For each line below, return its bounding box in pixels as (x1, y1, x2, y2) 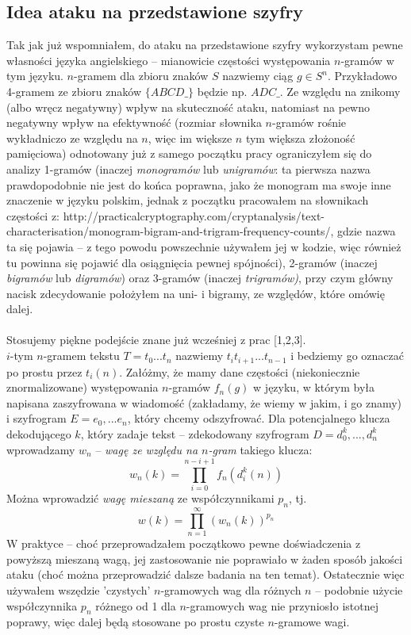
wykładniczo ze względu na (6, 129, 138, 146)
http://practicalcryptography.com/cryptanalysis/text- (63, 207, 325, 224)
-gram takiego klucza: (208, 441, 313, 457)
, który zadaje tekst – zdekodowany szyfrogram (80, 425, 309, 442)
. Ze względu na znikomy (279, 82, 401, 99)
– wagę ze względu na (95, 441, 198, 457)
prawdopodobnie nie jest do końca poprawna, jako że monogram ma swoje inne (6, 176, 391, 193)
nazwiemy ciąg (222, 67, 294, 84)
